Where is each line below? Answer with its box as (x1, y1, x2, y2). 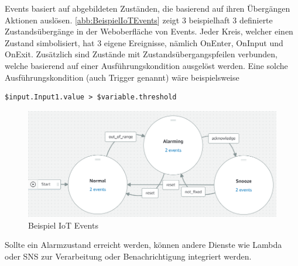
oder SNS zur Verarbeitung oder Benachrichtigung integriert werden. (5, 250, 252, 262)
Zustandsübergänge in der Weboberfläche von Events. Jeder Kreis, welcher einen (5, 25, 293, 37)
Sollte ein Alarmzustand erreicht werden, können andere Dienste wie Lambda (5, 239, 282, 251)
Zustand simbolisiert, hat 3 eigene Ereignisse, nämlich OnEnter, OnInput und (5, 36, 283, 49)
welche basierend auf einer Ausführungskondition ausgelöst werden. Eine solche (5, 59, 288, 71)
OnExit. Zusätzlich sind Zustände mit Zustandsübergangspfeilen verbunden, (5, 48, 278, 60)
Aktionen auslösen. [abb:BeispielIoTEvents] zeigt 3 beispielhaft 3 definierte (5, 13, 273, 26)
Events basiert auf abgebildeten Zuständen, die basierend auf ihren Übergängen (5, 2, 290, 14)
